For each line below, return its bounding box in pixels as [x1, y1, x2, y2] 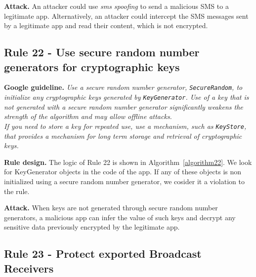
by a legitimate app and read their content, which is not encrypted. [4, 20, 208, 31]
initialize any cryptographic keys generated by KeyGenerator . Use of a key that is [4, 92, 249, 102]
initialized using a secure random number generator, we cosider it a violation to [4, 176, 245, 186]
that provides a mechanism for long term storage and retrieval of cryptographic [4, 130, 242, 141]
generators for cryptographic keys [4, 59, 180, 74]
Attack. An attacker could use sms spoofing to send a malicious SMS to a [4, 1, 229, 11]
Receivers [4, 260, 54, 276]
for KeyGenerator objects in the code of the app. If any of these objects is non [4, 166, 242, 177]
